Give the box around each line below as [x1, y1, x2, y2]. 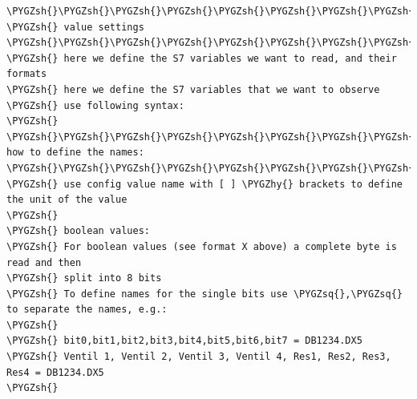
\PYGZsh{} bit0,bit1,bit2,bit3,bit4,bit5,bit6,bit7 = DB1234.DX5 [6, 335, 362, 347]
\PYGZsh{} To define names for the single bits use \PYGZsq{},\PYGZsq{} [6, 288, 403, 300]
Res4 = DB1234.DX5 [6, 366, 104, 378]
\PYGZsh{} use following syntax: [6, 99, 184, 111]
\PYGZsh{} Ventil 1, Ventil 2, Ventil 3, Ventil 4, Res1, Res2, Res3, [6, 351, 391, 363]
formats [6, 68, 47, 80]
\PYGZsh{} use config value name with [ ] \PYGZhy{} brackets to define [6, 178, 403, 190]
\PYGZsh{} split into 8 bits [6, 272, 162, 284]
